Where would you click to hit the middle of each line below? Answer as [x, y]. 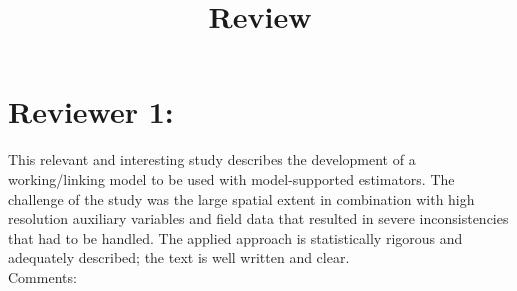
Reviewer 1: [91, 111]
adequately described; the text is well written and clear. [179, 257]
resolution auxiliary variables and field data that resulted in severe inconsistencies [258, 218]
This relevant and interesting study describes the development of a [212, 159]
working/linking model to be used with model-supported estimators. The [231, 178]
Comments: [42, 276]
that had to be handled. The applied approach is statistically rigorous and [235, 237]
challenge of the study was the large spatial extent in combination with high [241, 198]
